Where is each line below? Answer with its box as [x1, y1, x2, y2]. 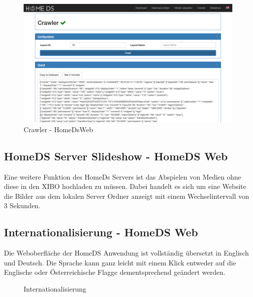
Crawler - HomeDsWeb [24, 124, 93, 134]
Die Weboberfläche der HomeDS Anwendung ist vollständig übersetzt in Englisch [4, 248, 249, 258]
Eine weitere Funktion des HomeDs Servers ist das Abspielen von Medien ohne [4, 171, 241, 182]
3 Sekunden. [4, 200, 41, 211]
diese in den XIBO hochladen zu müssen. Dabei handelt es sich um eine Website [4, 181, 246, 191]
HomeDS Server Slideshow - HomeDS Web [4, 148, 228, 163]
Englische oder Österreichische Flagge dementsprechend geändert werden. [4, 267, 225, 277]
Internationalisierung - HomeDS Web [4, 224, 198, 240]
